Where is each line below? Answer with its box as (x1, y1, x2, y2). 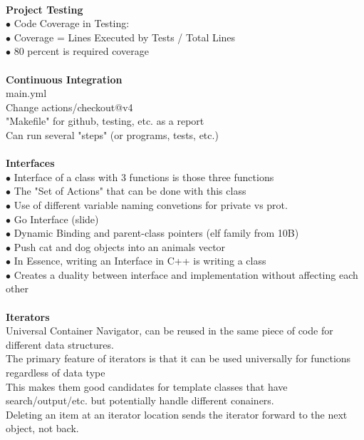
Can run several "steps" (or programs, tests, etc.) (6, 127, 219, 142)
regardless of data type (6, 365, 105, 380)
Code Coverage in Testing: (14, 16, 130, 31)
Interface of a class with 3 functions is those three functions (14, 169, 274, 184)
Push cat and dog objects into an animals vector (14, 239, 226, 254)
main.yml (6, 86, 47, 101)
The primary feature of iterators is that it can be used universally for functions (6, 351, 351, 366)
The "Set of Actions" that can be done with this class (14, 183, 246, 198)
